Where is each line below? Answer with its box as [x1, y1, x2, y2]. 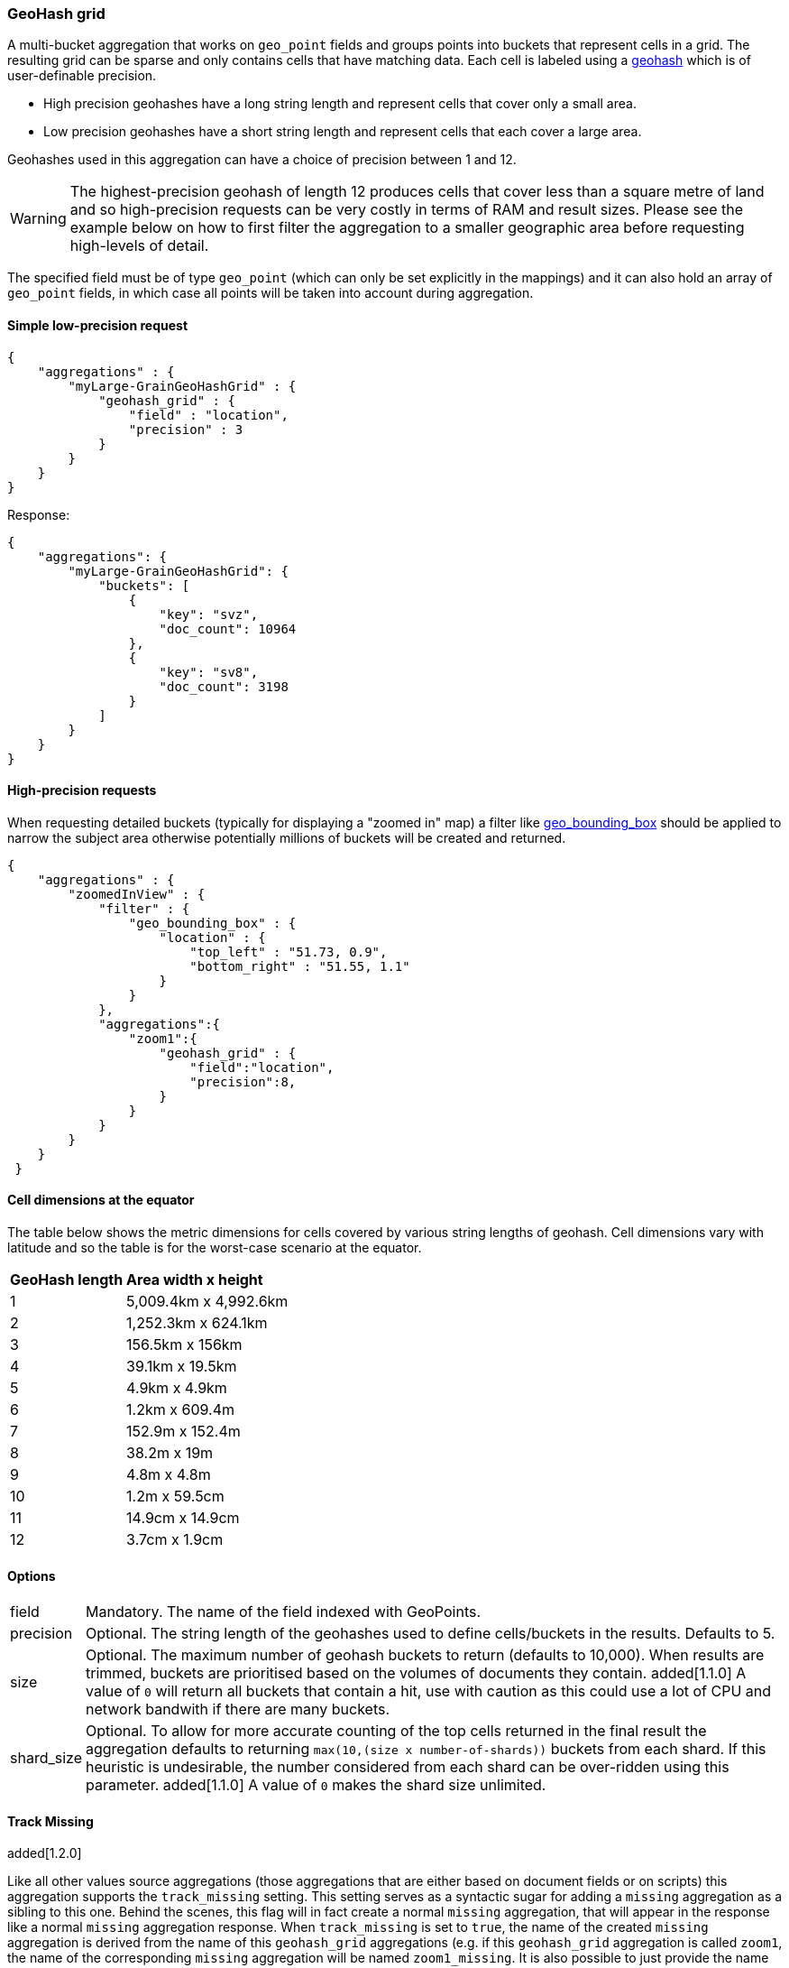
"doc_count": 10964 [159, 621, 297, 636]
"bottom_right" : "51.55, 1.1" [189, 958, 410, 974]
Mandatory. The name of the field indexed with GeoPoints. [86, 1603, 482, 1622]
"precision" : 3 [128, 421, 243, 437]
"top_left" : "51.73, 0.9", [189, 944, 388, 959]
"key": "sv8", [159, 664, 259, 679]
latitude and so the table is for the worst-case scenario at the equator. [7, 1240, 422, 1256]
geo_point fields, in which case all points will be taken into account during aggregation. [7, 285, 534, 301]
